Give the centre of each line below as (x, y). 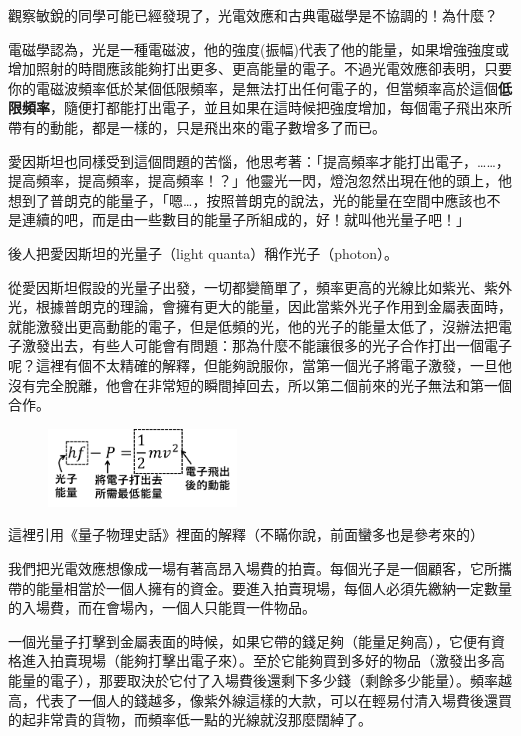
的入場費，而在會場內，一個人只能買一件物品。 (162, 607)
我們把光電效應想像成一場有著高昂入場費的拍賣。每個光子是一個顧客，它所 (253, 567)
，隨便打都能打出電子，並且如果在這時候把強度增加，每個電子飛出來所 (281, 107)
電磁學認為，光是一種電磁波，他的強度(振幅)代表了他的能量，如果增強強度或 (258, 48)
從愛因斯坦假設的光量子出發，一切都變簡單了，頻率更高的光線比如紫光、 (246, 286)
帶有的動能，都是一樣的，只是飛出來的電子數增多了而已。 (197, 126)
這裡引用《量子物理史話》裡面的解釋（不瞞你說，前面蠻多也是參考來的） (246, 534)
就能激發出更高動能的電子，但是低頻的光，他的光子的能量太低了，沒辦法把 (253, 325)
